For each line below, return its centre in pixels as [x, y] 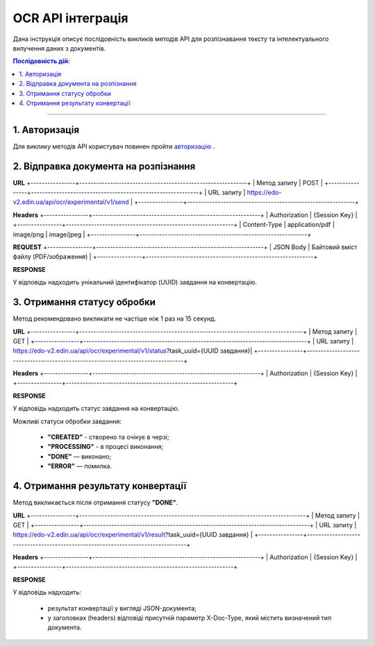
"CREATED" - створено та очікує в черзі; [108, 437]
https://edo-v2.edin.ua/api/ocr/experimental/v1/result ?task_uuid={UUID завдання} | [133, 535]
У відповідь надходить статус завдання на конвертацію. [96, 409]
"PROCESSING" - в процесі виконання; [106, 447]
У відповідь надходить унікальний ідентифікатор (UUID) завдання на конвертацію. [135, 282]
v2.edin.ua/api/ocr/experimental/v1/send [71, 202]
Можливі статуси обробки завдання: [67, 421]
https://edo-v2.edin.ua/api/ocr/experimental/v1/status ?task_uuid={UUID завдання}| [133, 351]
